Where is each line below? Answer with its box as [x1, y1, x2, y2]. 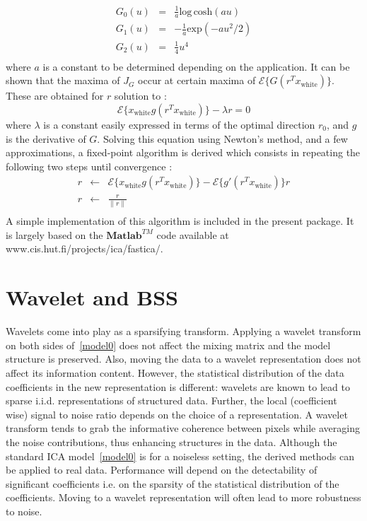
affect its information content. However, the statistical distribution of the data [6, 365, 344, 380]
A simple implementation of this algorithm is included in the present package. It [6, 213, 354, 228]
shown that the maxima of [6, 73, 120, 88]
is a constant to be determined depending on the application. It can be [42, 59, 350, 74]
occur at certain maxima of [138, 73, 256, 88]
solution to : [114, 88, 167, 103]
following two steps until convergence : [6, 158, 173, 173]
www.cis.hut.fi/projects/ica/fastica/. [6, 241, 163, 256]
